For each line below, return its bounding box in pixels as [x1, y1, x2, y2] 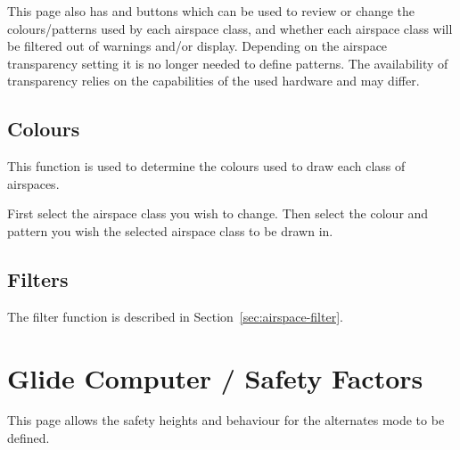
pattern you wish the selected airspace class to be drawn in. [7, 221, 333, 240]
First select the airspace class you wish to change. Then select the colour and [7, 204, 429, 223]
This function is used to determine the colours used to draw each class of [7, 157, 406, 176]
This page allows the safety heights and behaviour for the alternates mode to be [7, 411, 445, 430]
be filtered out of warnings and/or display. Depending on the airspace [7, 37, 388, 55]
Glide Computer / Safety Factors [7, 359, 423, 396]
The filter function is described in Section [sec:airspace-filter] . [7, 307, 343, 325]
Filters [7, 265, 69, 292]
